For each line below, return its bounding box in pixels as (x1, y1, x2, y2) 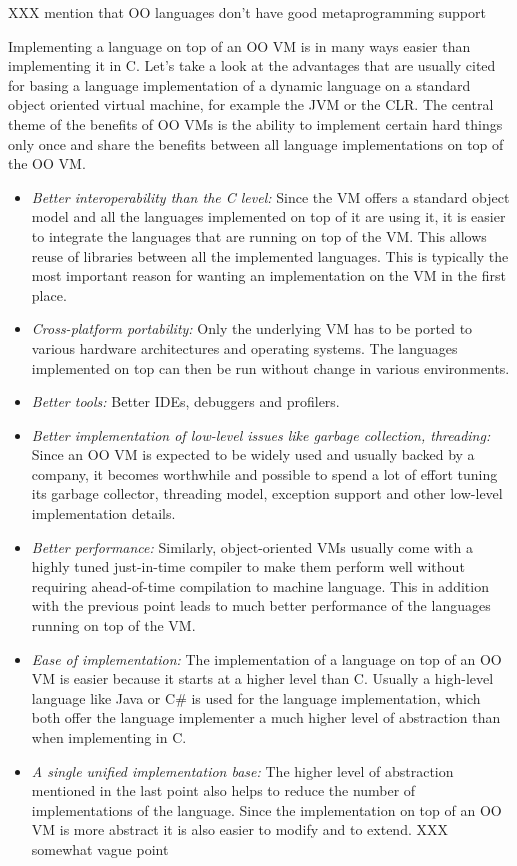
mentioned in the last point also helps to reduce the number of (31, 780, 416, 801)
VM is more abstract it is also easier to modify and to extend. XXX (31, 819, 448, 840)
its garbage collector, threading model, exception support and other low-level (31, 483, 503, 504)
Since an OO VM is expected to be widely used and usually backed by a (31, 444, 475, 465)
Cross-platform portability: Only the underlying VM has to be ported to (31, 318, 473, 339)
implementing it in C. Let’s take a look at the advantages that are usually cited (8, 55, 496, 76)
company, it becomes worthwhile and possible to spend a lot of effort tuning (31, 463, 498, 484)
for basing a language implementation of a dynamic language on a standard (8, 74, 471, 95)
